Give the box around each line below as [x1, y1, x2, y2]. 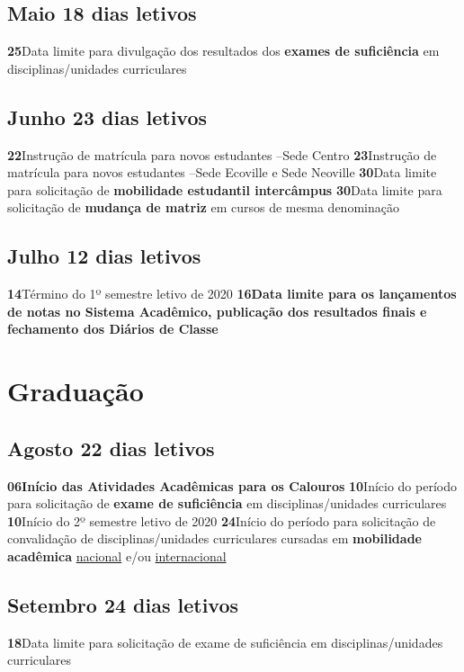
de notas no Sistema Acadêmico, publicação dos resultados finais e [7, 301, 427, 320]
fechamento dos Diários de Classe [7, 319, 219, 338]
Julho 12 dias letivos [7, 242, 201, 270]
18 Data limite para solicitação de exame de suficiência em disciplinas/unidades [7, 632, 443, 651]
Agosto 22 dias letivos [7, 434, 215, 461]
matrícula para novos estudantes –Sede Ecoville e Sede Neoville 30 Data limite [7, 163, 437, 182]
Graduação [7, 372, 144, 409]
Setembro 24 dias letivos [7, 590, 239, 618]
